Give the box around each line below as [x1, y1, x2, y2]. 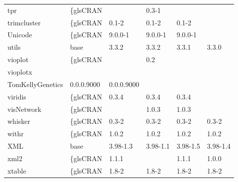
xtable [7, 165, 26, 176]
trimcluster [7, 17, 41, 27]
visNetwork [7, 103, 42, 114]
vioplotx [7, 66, 32, 77]
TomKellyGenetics [7, 79, 63, 89]
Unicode [7, 29, 32, 40]
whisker [7, 116, 31, 126]
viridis [7, 91, 26, 101]
